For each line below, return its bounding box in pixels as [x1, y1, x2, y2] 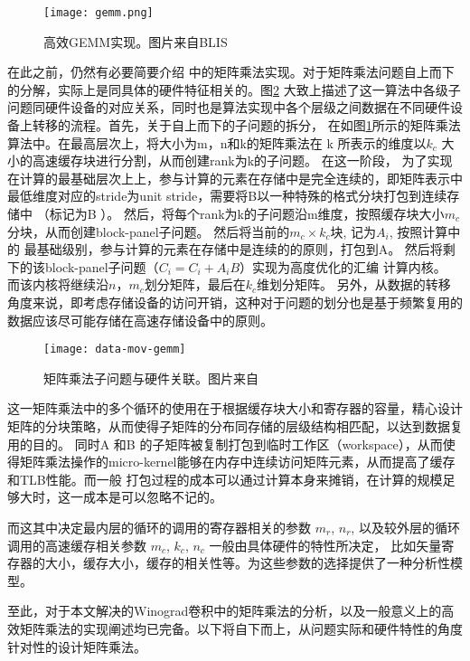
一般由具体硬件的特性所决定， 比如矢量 [209, 535, 442, 554]
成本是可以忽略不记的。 [82, 487, 222, 506]
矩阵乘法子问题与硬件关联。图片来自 [43, 368, 258, 387]
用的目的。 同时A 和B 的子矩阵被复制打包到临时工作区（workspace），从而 [7, 434, 443, 453]
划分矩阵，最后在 [144, 275, 246, 294]
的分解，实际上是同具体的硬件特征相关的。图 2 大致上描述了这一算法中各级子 [7, 80, 461, 99]
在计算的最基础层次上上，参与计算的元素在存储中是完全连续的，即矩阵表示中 [7, 168, 463, 187]
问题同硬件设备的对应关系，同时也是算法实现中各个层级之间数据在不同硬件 [7, 98, 450, 117]
